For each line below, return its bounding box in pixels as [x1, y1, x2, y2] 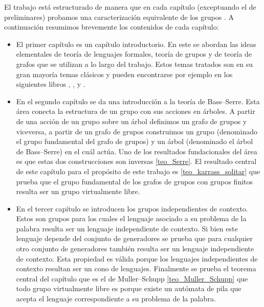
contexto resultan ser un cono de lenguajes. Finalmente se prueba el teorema [16, 263, 256, 274]
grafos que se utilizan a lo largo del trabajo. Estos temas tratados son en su [16, 58, 253, 69]
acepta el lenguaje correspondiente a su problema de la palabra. [16, 293, 216, 304]
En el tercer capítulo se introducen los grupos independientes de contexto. [16, 203, 248, 214]
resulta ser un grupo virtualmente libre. [16, 186, 140, 197]
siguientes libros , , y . [16, 79, 85, 89]
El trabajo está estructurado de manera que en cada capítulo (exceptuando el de [4, 2, 256, 12]
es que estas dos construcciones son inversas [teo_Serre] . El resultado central [16, 156, 257, 167]
